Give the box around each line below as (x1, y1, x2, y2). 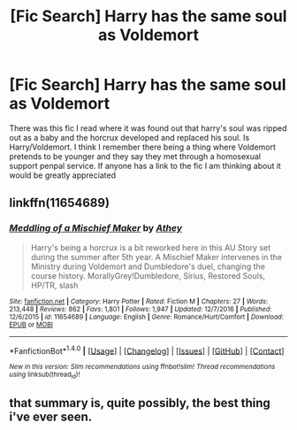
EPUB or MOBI (9, 320, 53, 329)
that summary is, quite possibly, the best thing (9, 395, 271, 411)
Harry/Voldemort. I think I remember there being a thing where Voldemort (9, 142, 277, 152)
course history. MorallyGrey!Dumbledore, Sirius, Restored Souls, (30, 270, 266, 280)
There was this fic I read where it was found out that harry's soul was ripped (9, 122, 287, 134)
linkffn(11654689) (9, 196, 110, 211)
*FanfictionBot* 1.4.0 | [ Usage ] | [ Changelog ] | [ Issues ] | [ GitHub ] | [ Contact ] (9, 343, 285, 356)
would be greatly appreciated (9, 170, 117, 180)
